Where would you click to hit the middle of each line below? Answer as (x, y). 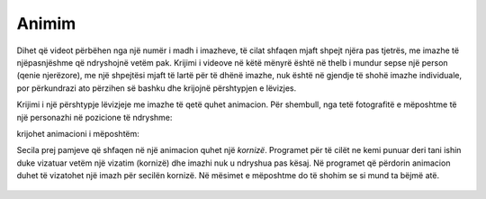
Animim (46, 23)
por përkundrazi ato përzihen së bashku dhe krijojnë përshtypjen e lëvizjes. (157, 88)
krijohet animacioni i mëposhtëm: (78, 133)
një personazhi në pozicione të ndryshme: (94, 117)
